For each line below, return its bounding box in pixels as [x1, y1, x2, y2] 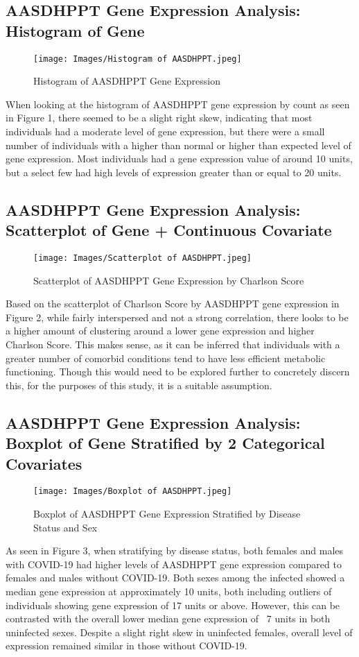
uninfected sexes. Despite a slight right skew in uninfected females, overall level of [6, 624, 353, 639]
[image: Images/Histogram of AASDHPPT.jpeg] [33, 53, 242, 64]
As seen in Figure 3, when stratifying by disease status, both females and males [6, 543, 344, 558]
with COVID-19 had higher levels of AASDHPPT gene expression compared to [6, 556, 342, 571]
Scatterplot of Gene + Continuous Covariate [6, 219, 332, 241]
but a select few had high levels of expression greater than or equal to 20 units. [6, 164, 342, 179]
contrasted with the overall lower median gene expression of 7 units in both [6, 611, 331, 626]
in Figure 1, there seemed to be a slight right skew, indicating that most [6, 110, 313, 125]
